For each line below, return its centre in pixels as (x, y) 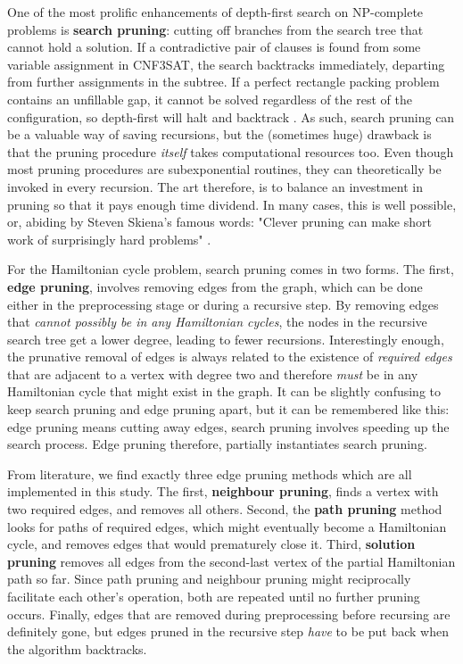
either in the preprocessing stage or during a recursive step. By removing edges (223, 304)
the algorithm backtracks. (77, 648)
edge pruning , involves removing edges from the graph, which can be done (215, 286)
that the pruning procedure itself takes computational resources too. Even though (231, 151)
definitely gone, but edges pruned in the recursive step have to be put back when (228, 631)
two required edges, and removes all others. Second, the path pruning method (225, 509)
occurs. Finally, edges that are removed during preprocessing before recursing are (229, 614)
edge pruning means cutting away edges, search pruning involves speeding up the (228, 426)
